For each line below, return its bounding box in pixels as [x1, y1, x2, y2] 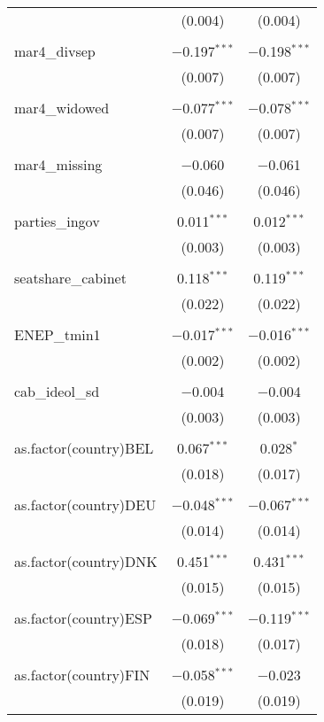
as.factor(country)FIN [14, 664, 150, 685]
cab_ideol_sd [14, 381, 100, 401]
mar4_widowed [14, 97, 110, 118]
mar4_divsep [14, 41, 96, 61]
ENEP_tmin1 [14, 324, 101, 345]
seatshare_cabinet [14, 268, 127, 288]
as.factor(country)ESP [14, 608, 152, 628]
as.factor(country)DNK [14, 551, 158, 571]
